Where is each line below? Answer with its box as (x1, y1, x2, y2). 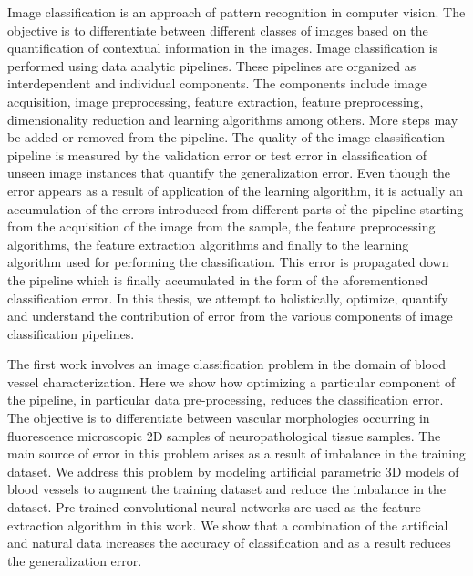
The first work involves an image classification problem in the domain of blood (7, 355, 447, 374)
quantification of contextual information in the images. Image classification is (7, 38, 438, 57)
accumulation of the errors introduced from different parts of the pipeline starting (7, 199, 464, 218)
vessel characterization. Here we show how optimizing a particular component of (7, 372, 456, 391)
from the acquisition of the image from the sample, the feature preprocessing (7, 217, 436, 236)
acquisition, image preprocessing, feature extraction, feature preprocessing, (7, 91, 424, 110)
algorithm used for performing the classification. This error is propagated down (7, 252, 449, 272)
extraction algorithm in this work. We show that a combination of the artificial (7, 515, 448, 534)
